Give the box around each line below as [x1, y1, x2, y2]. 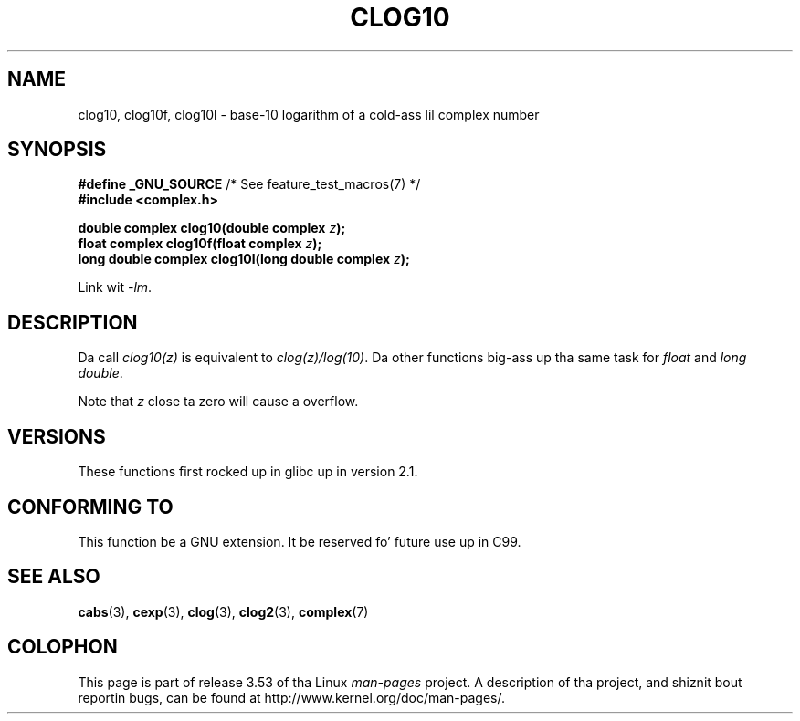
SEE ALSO [7, 565, 100, 589]
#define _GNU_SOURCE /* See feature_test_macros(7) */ [78, 176, 421, 193]
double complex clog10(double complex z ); [78, 220, 346, 236]
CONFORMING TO [7, 495, 174, 518]
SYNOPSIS [7, 138, 107, 162]
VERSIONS [7, 424, 106, 448]
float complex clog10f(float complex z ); [78, 235, 322, 252]
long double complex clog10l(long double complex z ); [78, 251, 410, 267]
